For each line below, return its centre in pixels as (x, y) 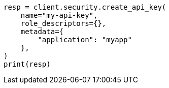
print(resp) (27, 64)
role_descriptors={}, (63, 23)
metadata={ (42, 32)
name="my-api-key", (59, 15)
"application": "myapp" (85, 40)
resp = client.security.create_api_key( (85, 7)
